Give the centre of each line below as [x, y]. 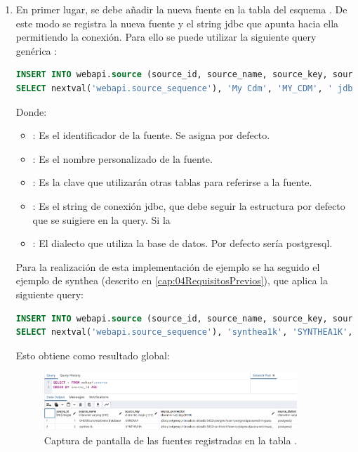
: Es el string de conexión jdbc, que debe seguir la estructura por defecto [189, 205]
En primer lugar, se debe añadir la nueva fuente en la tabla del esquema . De [181, 9]
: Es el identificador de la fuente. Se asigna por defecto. [151, 135]
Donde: [31, 111]
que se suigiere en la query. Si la [101, 219]
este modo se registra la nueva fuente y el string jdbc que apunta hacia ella [177, 23]
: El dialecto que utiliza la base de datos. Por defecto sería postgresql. [183, 243]
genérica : [37, 50]
